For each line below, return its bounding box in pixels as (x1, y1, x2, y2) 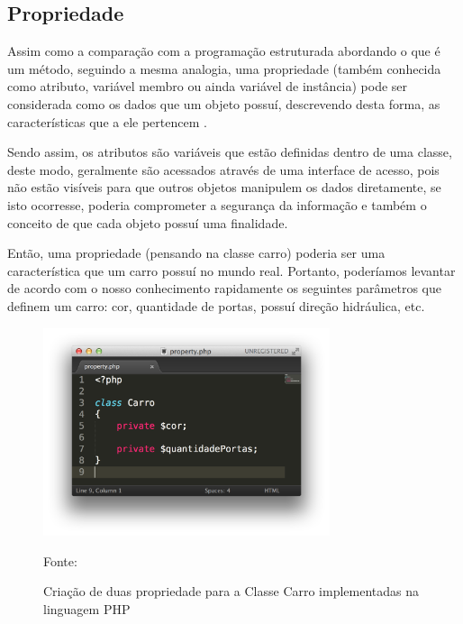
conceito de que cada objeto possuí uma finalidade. (7, 213, 288, 232)
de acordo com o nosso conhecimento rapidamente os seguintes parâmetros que (7, 279, 441, 298)
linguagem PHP (43, 600, 131, 619)
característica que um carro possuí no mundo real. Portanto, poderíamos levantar (7, 261, 456, 280)
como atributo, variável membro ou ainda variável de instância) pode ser (7, 77, 408, 96)
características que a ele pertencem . (7, 112, 207, 131)
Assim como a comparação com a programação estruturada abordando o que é (7, 41, 440, 60)
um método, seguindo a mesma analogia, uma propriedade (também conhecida (7, 59, 441, 78)
